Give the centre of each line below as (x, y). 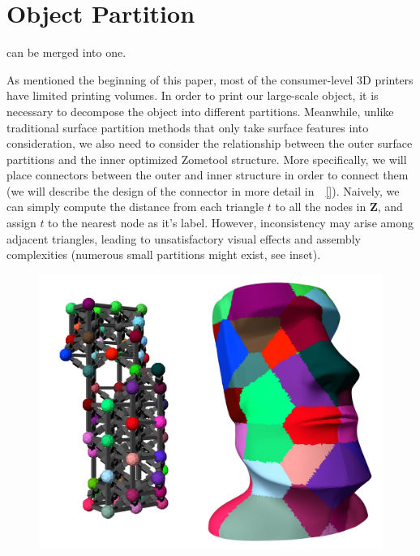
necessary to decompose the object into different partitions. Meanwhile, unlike (200, 111)
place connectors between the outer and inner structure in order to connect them (208, 175)
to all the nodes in (321, 207)
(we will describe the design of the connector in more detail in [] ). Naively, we (203, 190)
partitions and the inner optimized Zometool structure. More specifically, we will (207, 159)
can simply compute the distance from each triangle (135, 207)
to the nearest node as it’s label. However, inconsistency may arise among (231, 223)
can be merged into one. (66, 52)
